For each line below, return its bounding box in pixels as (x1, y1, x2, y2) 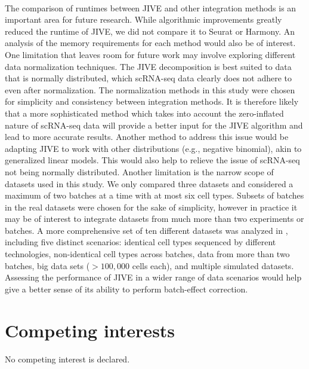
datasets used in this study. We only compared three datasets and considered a (5, 177, 293, 190)
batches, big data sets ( (5, 259, 90, 272)
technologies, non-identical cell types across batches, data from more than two (5, 248, 290, 260)
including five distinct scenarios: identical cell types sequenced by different (5, 236, 276, 248)
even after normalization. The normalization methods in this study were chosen (5, 83, 295, 96)
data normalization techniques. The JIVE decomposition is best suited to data (5, 60, 292, 72)
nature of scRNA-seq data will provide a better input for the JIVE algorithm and (5, 118, 303, 131)
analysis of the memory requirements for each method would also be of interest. (5, 36, 296, 49)
